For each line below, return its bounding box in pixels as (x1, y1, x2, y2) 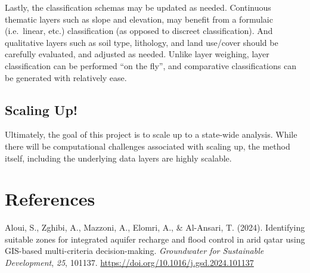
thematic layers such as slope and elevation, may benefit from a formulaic (5, 13, 273, 25)
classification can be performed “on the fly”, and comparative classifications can (5, 59, 296, 72)
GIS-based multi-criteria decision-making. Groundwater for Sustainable (5, 244, 264, 257)
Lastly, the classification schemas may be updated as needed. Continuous (5, 1, 271, 13)
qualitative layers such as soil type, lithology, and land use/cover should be (5, 36, 278, 48)
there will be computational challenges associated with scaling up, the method (5, 139, 290, 152)
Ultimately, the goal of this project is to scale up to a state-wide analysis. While (5, 128, 297, 141)
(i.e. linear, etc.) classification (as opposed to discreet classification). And (5, 24, 273, 37)
